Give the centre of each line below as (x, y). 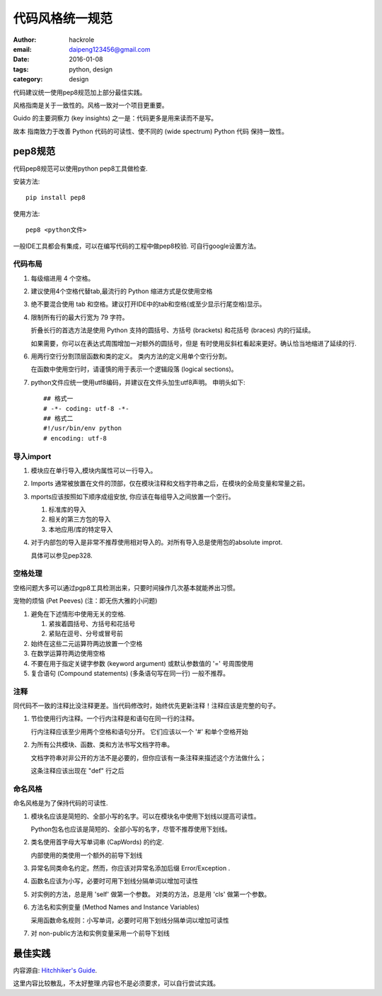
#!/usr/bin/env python (83, 428)
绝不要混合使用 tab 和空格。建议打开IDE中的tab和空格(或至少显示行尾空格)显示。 (148, 304)
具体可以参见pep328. (62, 555)
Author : (25, 40)
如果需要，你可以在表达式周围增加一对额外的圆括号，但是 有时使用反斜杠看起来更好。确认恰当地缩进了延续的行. (193, 343)
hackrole (82, 40)
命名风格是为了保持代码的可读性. (61, 803)
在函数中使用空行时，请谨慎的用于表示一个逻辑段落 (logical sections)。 (134, 369)
